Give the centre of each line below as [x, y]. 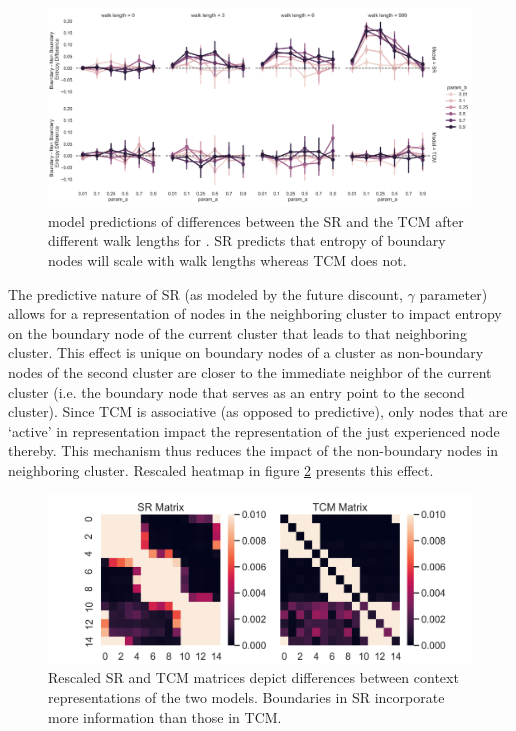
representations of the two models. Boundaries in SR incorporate [246, 697]
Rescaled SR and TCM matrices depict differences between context [253, 677]
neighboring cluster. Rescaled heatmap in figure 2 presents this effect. [221, 469]
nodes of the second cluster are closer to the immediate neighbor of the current [250, 371]
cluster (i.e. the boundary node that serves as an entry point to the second [236, 391]
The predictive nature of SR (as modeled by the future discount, [205, 293]
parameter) [453, 293]
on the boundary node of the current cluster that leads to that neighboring [237, 332]
